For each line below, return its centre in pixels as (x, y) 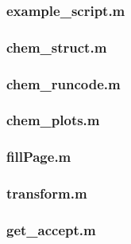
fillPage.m (39, 157)
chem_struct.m (57, 47)
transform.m (47, 193)
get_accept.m (51, 229)
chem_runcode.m (64, 83)
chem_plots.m (53, 120)
